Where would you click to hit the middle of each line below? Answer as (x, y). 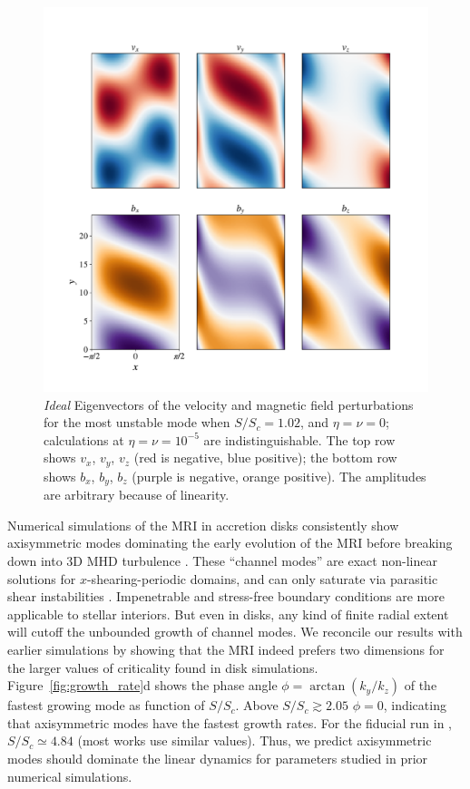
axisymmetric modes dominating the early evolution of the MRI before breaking (230, 543)
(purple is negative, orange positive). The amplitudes (279, 476)
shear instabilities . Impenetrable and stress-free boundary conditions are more (226, 596)
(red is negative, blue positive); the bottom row (265, 458)
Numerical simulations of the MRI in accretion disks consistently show (203, 525)
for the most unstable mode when (137, 422)
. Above (257, 705)
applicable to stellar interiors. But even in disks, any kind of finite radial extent (228, 614)
